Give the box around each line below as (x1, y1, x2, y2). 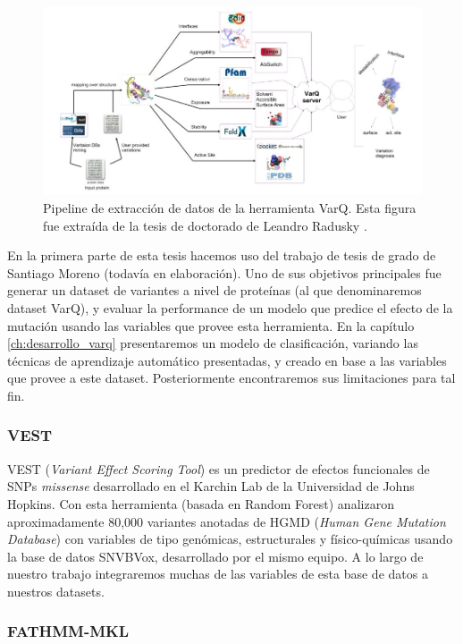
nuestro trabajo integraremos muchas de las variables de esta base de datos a (7, 564, 428, 583)
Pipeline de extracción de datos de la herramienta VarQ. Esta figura (43, 198, 417, 216)
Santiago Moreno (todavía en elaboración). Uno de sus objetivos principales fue (7, 263, 442, 282)
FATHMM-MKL (7, 620, 130, 642)
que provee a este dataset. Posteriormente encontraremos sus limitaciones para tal (7, 369, 456, 387)
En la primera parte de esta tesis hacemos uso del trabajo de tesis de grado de (7, 246, 436, 265)
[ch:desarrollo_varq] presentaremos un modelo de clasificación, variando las (7, 334, 418, 352)
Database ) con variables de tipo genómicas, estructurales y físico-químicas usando (7, 530, 453, 548)
